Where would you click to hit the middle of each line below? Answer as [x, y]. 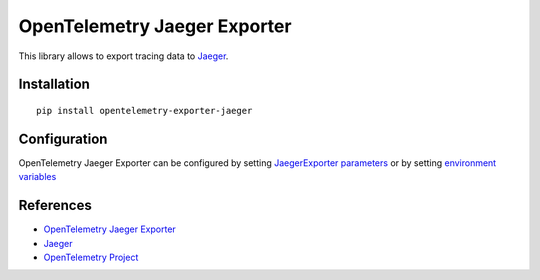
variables [37, 177]
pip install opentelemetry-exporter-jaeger [144, 110]
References [55, 205]
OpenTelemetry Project [91, 257]
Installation [54, 84]
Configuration [63, 138]
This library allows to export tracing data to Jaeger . [123, 56]
